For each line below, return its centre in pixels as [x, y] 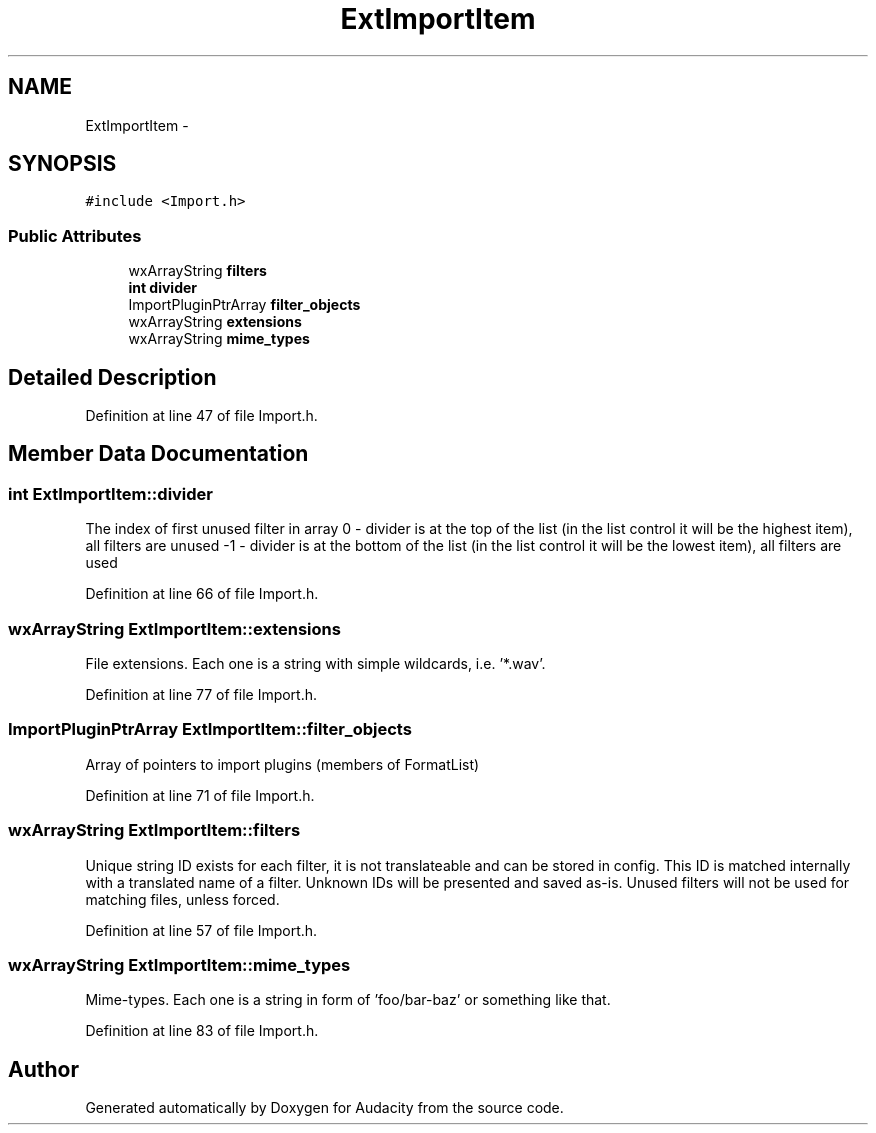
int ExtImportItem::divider [111, 493]
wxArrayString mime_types [219, 339]
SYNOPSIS [62, 164]
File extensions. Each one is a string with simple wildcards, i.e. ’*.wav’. [315, 663]
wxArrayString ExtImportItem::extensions [174, 628]
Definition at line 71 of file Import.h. [200, 795]
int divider [163, 288]
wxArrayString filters [197, 271]
